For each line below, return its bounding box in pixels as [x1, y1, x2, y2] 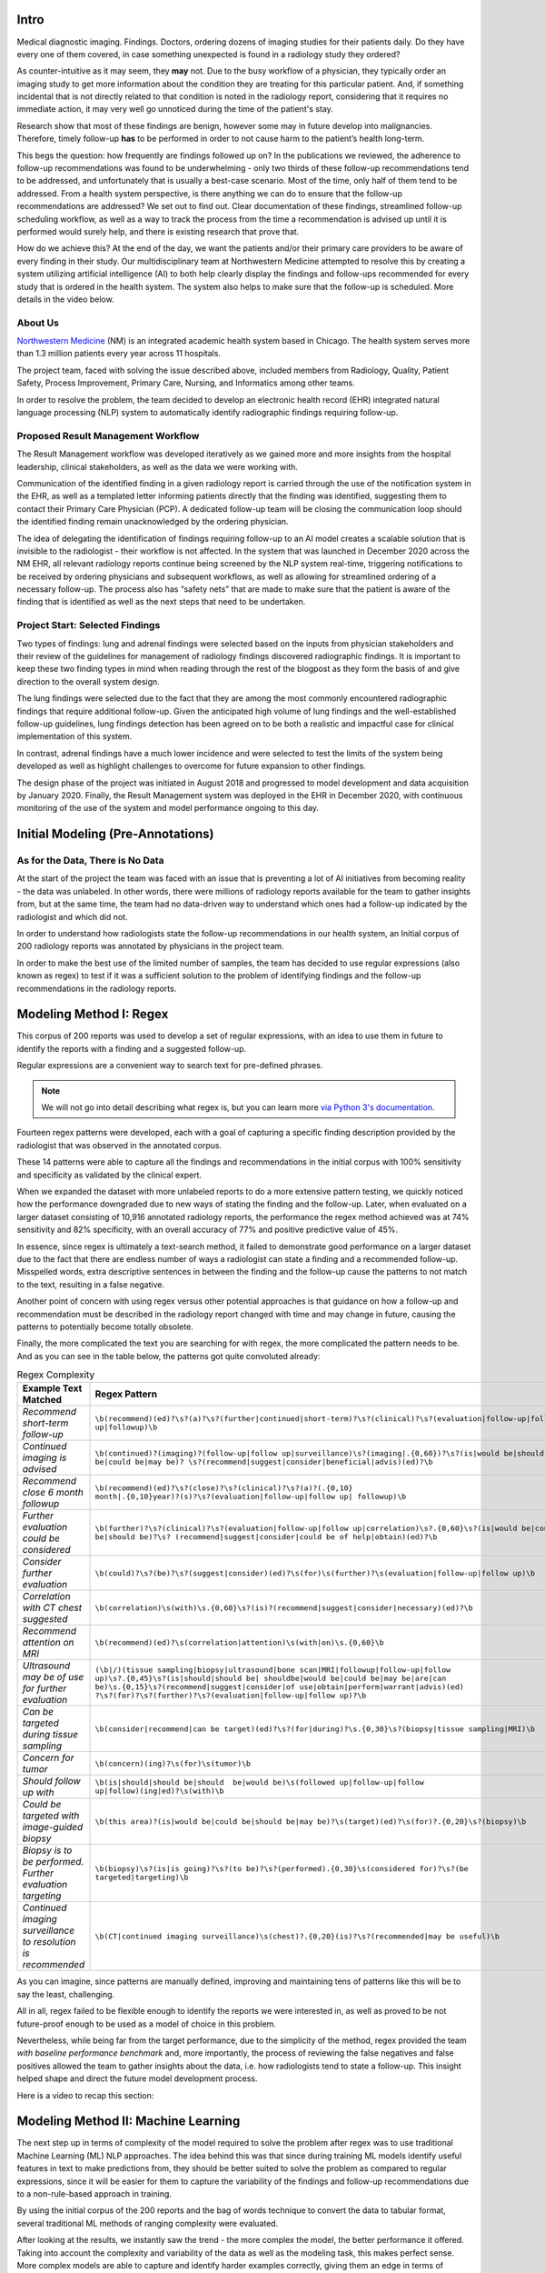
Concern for [22, 1751, 74, 1764]
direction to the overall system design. [16, 676, 161, 686]
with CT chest [22, 1601, 82, 1614]
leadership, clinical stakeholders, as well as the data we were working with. [16, 461, 299, 472]
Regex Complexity [16, 1368, 95, 1381]
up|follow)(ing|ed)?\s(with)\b [94, 1787, 224, 1796]
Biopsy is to [22, 1844, 73, 1857]
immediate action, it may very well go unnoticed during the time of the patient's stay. [16, 104, 333, 115]
